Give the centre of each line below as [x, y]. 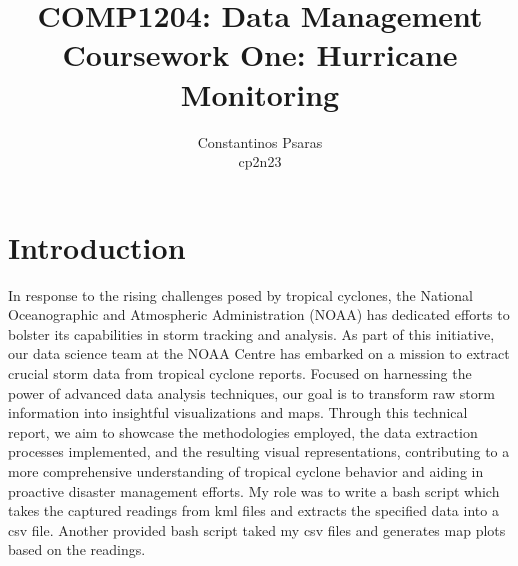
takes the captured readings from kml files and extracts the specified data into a [253, 510]
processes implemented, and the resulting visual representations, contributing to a [259, 451]
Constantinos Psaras [260, 141]
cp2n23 [260, 161]
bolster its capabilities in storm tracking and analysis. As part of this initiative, [251, 333]
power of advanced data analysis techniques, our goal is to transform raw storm [251, 392]
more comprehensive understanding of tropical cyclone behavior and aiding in [246, 470]
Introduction [97, 246]
